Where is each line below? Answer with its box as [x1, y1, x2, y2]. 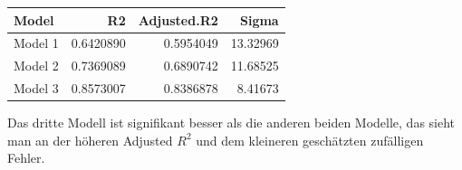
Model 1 [14, 33, 59, 52]
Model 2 [14, 56, 59, 75]
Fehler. [7, 148, 45, 167]
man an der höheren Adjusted [7, 130, 173, 149]
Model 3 [14, 79, 59, 98]
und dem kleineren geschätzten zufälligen [196, 130, 424, 149]
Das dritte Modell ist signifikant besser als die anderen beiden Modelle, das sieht [7, 113, 456, 132]
